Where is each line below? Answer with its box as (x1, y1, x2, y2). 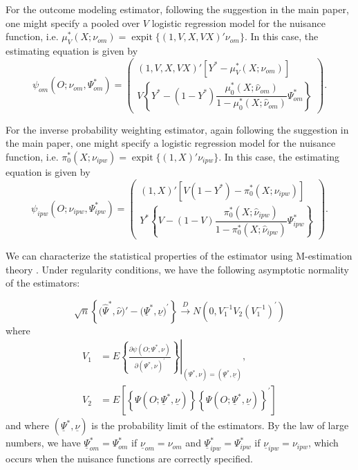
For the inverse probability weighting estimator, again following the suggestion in (6, 122, 349, 136)
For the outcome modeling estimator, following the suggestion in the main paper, (6, 2, 349, 16)
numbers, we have (6, 435, 81, 450)
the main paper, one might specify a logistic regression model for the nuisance (6, 136, 336, 150)
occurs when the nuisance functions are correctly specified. (6, 451, 253, 466)
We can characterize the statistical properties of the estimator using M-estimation (6, 248, 352, 262)
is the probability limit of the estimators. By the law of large (91, 418, 349, 433)
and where (6, 418, 50, 433)
